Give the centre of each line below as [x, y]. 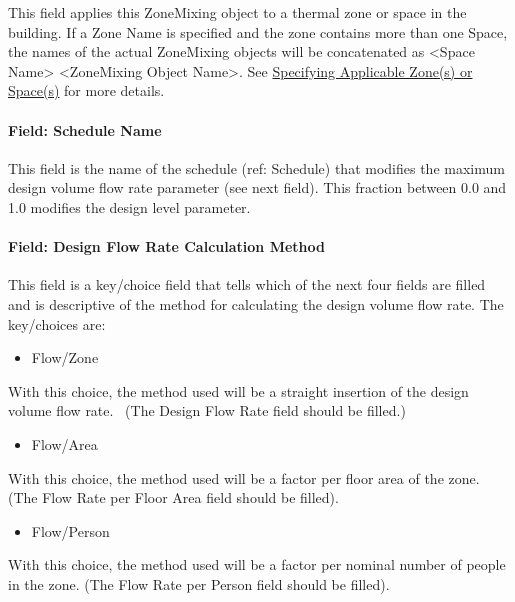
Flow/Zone [65, 357]
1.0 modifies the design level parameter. [129, 206]
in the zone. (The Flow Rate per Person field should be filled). [199, 583]
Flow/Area [64, 443]
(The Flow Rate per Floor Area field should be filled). [173, 497]
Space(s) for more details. [86, 90]
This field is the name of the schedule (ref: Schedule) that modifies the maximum [256, 167]
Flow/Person [70, 530]
